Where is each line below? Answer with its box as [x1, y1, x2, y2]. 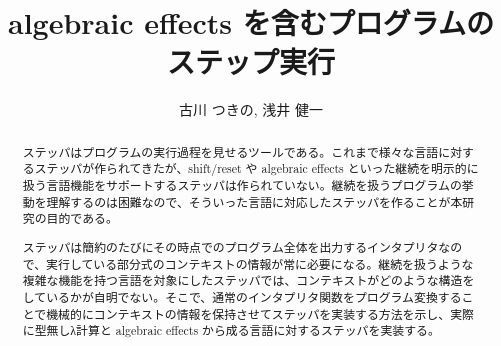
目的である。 [46, 210, 118, 227]
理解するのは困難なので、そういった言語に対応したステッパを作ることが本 [46, 193, 463, 210]
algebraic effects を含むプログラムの [8, 2, 494, 43]
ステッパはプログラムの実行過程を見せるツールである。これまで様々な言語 [22, 143, 439, 160]
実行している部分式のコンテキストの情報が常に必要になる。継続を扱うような [46, 255, 474, 272]
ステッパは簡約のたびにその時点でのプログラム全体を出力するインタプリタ [22, 238, 439, 255]
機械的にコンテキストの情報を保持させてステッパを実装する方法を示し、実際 [46, 305, 474, 322]
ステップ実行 [166, 41, 335, 82]
